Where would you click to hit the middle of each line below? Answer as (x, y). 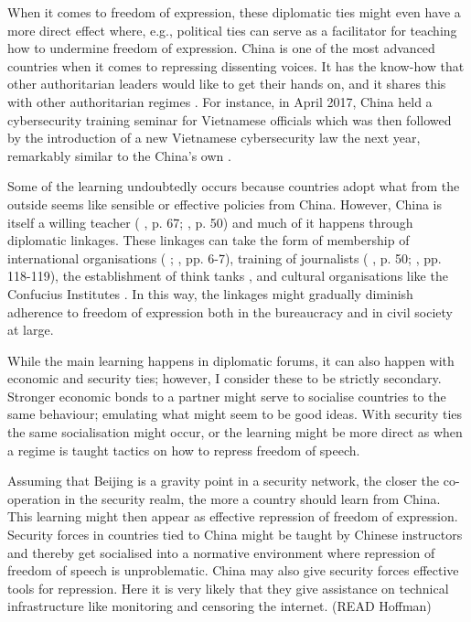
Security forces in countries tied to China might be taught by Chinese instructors (235, 535)
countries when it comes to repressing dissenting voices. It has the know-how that (236, 65)
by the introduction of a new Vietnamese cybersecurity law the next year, (214, 138)
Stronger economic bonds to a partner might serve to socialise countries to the (227, 396)
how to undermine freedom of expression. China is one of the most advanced (221, 48)
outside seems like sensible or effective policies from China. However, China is (225, 204)
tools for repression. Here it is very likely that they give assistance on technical (228, 588)
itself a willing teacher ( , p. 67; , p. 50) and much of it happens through (210, 222)
